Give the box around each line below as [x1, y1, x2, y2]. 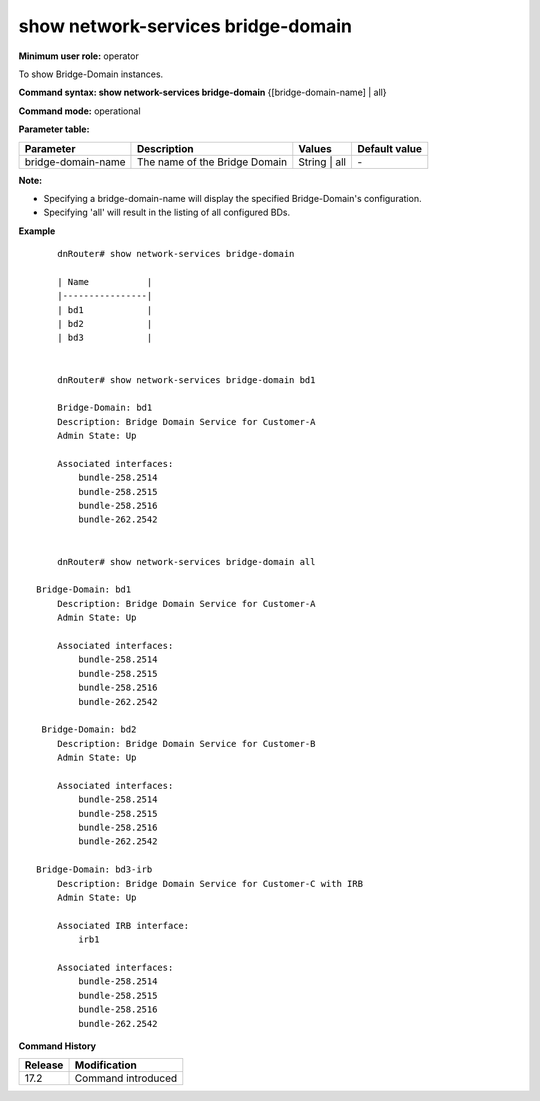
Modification [74, 1058, 137, 1072]
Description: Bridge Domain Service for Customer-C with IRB [56, 878, 364, 889]
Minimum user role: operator [18, 50, 139, 62]
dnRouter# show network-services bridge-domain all [56, 556, 316, 567]
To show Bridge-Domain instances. [18, 68, 164, 80]
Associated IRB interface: [56, 920, 190, 931]
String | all [298, 155, 347, 169]
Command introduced [74, 1071, 178, 1085]
